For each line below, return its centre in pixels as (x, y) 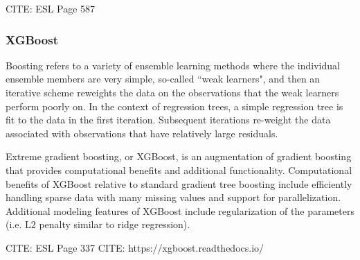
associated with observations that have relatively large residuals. (142, 133)
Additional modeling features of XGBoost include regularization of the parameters (180, 210)
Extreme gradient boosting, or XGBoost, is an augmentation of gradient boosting (179, 156)
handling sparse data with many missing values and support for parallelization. (173, 197)
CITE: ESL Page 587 (51, 8)
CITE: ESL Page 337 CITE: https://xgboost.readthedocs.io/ (135, 247)
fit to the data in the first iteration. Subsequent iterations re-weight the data (168, 120)
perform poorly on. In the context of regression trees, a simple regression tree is (174, 106)
